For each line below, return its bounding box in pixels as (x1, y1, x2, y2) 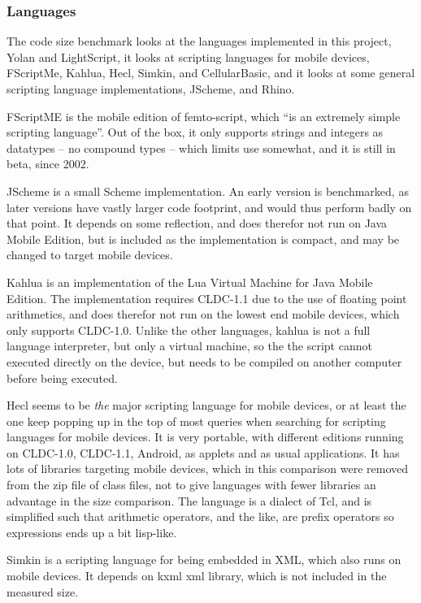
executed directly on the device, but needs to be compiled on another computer (7, 353, 402, 370)
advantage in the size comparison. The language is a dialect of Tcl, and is (7, 492, 372, 509)
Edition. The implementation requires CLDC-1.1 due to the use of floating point (7, 289, 407, 306)
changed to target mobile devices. (7, 246, 173, 263)
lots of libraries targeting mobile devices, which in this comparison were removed (7, 460, 409, 477)
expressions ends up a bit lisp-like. (7, 523, 177, 540)
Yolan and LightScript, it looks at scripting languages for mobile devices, (7, 48, 370, 65)
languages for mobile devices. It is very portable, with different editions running (7, 428, 404, 445)
